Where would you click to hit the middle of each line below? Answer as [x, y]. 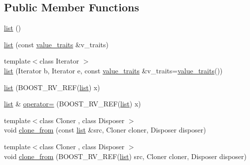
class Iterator [59, 61]
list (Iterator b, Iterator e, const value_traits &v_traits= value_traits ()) [113, 70]
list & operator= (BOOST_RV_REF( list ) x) [72, 104]
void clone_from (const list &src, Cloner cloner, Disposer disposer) [105, 130]
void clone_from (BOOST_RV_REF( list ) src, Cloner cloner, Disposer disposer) [125, 156]
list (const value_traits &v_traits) [56, 44]
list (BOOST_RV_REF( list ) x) [52, 87]
